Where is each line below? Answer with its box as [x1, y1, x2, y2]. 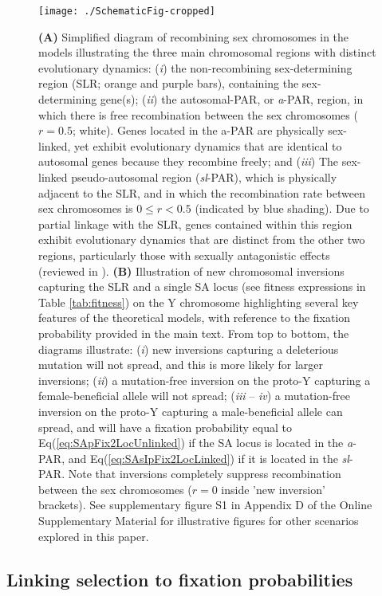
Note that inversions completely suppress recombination [68, 465, 341, 482]
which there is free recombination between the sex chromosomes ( [38, 106, 358, 123]
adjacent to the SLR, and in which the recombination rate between [38, 184, 365, 201]
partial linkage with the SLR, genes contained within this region [38, 215, 352, 232]
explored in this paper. [38, 527, 149, 544]
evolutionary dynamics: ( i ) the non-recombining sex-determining [38, 59, 352, 76]
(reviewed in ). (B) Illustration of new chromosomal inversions [38, 262, 345, 279]
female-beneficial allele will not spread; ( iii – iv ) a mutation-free [38, 387, 350, 404]
